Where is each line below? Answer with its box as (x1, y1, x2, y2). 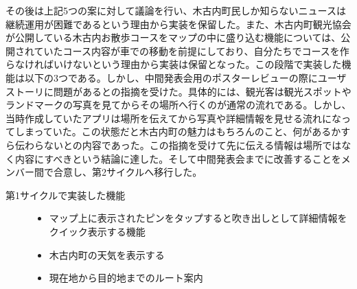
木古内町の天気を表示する (49, 247, 165, 262)
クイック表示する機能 (49, 224, 146, 238)
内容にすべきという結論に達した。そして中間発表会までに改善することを (14, 151, 341, 165)
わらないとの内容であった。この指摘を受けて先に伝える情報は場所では (24, 137, 342, 152)
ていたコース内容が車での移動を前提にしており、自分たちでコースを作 (34, 43, 349, 58)
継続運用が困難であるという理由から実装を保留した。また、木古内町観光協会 (5, 16, 352, 31)
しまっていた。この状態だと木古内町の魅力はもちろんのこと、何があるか (14, 124, 341, 139)
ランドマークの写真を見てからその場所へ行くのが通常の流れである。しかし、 (5, 97, 352, 112)
